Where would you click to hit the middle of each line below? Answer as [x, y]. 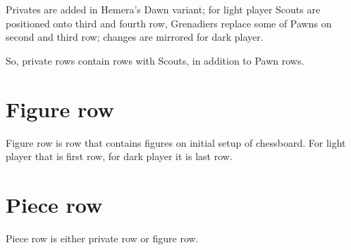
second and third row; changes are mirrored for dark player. [135, 37]
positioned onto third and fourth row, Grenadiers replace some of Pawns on [169, 23]
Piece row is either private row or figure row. [102, 238]
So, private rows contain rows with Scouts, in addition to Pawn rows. [155, 60]
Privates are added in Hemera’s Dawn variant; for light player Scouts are [163, 9]
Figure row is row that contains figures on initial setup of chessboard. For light [176, 142]
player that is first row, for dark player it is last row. [119, 156]
